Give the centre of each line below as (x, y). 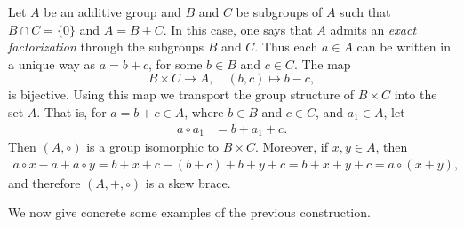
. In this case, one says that (238, 29)
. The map (322, 63)
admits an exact (373, 29)
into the (416, 94)
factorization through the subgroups (106, 47)
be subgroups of (279, 12)
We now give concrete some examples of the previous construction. (189, 212)
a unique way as (52, 63)
